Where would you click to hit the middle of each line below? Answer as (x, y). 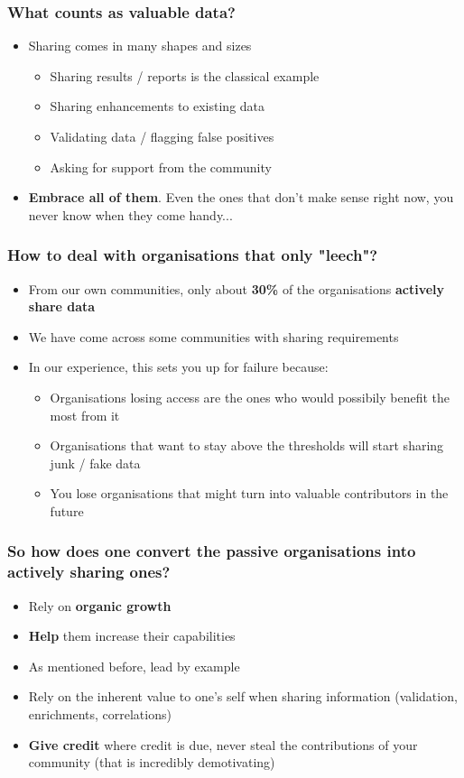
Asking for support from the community (161, 167)
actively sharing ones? (89, 572)
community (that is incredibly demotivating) (152, 762)
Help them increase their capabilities (132, 636)
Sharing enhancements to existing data (158, 106)
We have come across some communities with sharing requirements (213, 336)
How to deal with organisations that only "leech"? (193, 255)
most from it (85, 415)
